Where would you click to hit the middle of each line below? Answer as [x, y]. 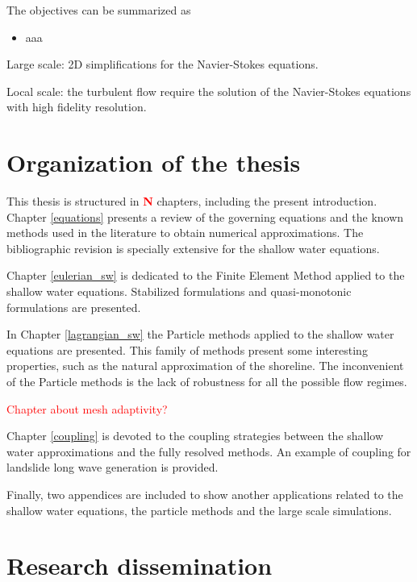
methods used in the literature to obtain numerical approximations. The [185, 233]
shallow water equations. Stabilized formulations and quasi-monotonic [179, 291]
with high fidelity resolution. [77, 107]
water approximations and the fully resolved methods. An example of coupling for [209, 451]
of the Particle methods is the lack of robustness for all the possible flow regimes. [207, 382]
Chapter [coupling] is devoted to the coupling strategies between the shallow [195, 436]
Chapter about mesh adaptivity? [87, 408]
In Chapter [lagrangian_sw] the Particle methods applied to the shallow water [200, 334]
